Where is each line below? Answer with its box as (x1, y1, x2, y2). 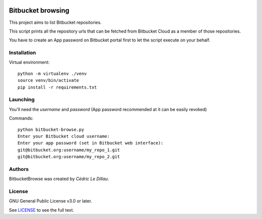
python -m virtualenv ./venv (17, 71, 87, 76)
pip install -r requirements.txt (17, 84, 97, 90)
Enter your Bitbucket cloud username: (17, 133, 110, 139)
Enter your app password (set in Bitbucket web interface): (17, 140, 164, 146)
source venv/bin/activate (17, 78, 80, 83)
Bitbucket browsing (9, 6, 70, 15)
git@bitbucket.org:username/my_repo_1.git (17, 147, 120, 153)
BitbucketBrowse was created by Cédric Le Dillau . (9, 176, 109, 182)
